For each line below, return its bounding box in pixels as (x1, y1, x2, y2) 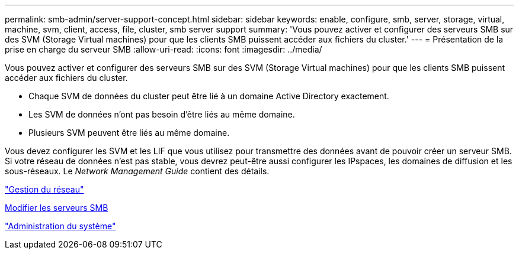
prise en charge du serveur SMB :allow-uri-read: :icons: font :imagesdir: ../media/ (5, 44, 322, 54)
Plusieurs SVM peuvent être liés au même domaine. (28, 128, 230, 138)
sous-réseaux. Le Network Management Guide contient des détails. (5, 166, 270, 176)
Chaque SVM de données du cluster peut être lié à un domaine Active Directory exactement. (28, 91, 389, 101)
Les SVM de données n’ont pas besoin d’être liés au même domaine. (28, 109, 295, 119)
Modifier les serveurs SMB (5, 203, 108, 213)
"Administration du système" (5, 221, 116, 231)
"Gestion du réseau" (5, 184, 84, 194)
